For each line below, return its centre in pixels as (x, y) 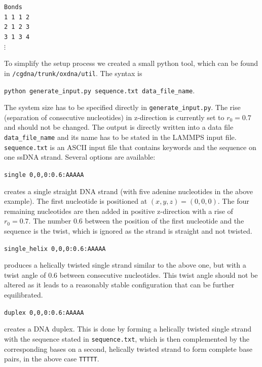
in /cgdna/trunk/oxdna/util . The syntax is (73, 73)
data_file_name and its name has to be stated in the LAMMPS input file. (120, 137)
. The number (50, 221)
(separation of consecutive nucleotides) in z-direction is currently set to (114, 117)
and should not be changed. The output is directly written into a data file (119, 127)
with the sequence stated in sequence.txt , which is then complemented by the (127, 338)
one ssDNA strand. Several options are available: (80, 157)
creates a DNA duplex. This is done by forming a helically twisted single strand (128, 329)
